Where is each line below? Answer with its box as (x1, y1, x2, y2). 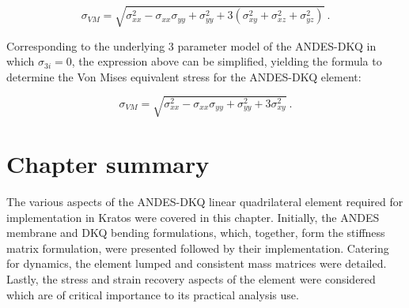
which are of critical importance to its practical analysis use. (6, 286, 299, 302)
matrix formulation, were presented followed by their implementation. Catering (6, 239, 389, 256)
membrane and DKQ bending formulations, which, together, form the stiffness (6, 224, 385, 241)
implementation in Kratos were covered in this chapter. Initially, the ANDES (6, 208, 380, 225)
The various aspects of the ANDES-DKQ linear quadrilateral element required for (6, 193, 403, 209)
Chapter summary (6, 148, 210, 180)
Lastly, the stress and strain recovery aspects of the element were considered (6, 270, 376, 287)
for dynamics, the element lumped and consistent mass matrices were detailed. (6, 255, 387, 272)
